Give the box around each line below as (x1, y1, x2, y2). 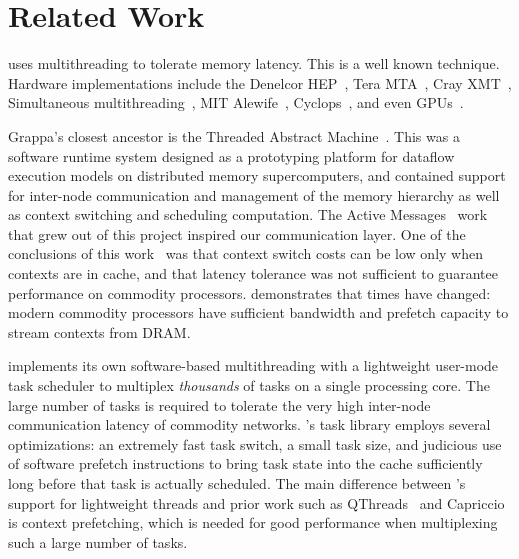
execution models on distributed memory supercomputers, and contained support (8, 165, 506, 186)
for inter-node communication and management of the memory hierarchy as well (8, 184, 500, 205)
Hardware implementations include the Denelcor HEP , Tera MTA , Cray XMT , (8, 72, 512, 93)
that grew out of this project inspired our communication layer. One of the (8, 223, 466, 244)
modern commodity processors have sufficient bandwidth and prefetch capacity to (8, 302, 509, 323)
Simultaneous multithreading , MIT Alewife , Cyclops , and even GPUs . (8, 92, 464, 113)
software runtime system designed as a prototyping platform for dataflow (8, 145, 455, 166)
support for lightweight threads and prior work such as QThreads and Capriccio (8, 492, 505, 513)
